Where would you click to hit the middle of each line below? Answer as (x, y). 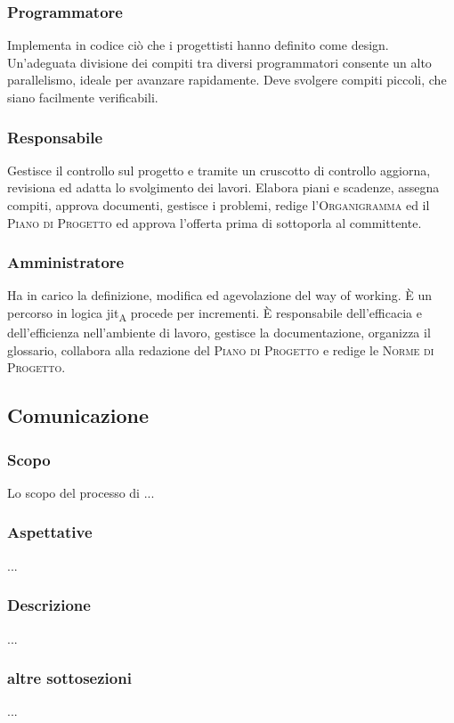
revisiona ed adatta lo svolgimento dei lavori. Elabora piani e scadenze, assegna (223, 187)
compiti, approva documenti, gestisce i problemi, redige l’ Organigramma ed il (219, 205)
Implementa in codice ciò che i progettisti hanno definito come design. (198, 45)
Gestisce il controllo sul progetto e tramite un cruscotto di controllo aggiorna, (219, 170)
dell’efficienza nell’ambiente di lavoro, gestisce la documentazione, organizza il (219, 333)
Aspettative (50, 532)
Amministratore (66, 262)
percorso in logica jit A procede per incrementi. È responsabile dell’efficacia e (215, 314)
